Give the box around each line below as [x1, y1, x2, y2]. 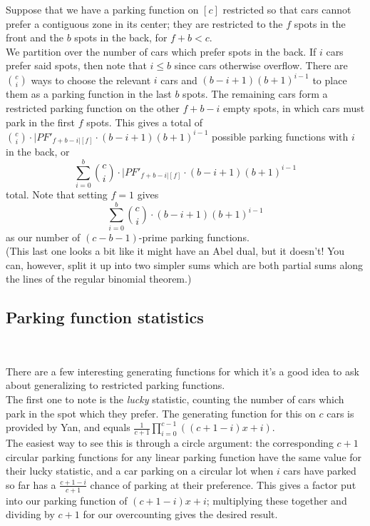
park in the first [6, 114, 76, 129]
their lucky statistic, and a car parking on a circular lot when [6, 463, 274, 478]
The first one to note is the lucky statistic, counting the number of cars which [6, 392, 344, 407]
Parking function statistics [6, 306, 204, 328]
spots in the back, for [74, 30, 168, 45]
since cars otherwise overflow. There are [174, 58, 348, 73]
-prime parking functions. [138, 229, 250, 244]
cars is [327, 405, 354, 420]
